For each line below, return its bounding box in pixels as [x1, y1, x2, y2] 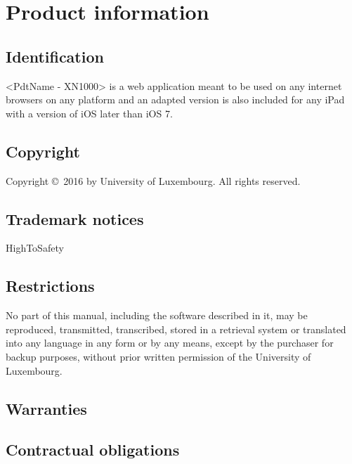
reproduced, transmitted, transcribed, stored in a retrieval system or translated [6, 321, 346, 336]
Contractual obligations [6, 439, 180, 460]
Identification [6, 45, 104, 67]
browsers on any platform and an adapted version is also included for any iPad [6, 92, 345, 107]
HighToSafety [6, 240, 64, 255]
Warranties [6, 397, 87, 419]
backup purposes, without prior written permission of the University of [6, 349, 311, 363]
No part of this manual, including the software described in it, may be [6, 308, 308, 323]
